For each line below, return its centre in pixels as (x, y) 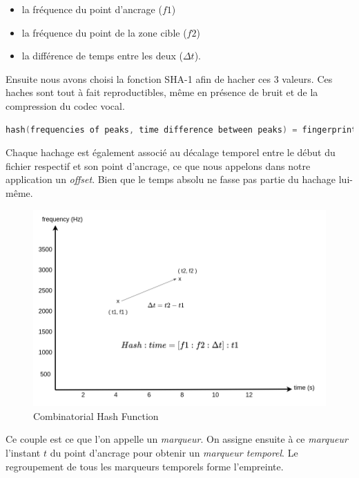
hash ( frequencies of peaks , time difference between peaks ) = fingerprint (181, 130)
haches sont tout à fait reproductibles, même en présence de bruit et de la (162, 92)
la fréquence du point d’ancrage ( (92, 9)
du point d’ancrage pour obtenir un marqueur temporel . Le (174, 452)
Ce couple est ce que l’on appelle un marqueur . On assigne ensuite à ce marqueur (177, 439)
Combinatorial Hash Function (96, 415)
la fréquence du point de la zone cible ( (104, 32)
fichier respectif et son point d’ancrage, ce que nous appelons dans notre (158, 165)
